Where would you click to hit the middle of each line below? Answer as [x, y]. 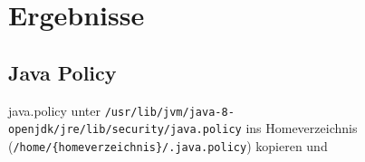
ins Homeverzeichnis [302, 128]
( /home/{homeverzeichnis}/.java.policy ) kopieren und [168, 145]
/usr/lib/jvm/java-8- [169, 112]
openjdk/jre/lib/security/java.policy [125, 130]
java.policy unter [54, 110]
